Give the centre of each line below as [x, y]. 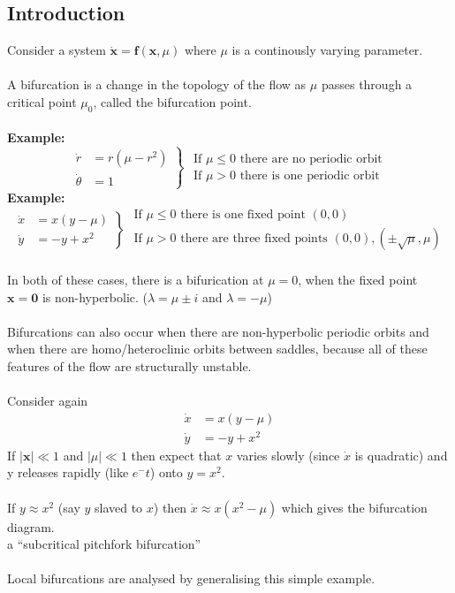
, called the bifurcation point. [172, 101]
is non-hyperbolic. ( [95, 296]
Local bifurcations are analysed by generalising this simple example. [191, 578]
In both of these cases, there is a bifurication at [136, 279]
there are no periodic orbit [311, 159]
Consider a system [57, 50]
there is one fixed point [243, 215]
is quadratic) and [401, 455]
